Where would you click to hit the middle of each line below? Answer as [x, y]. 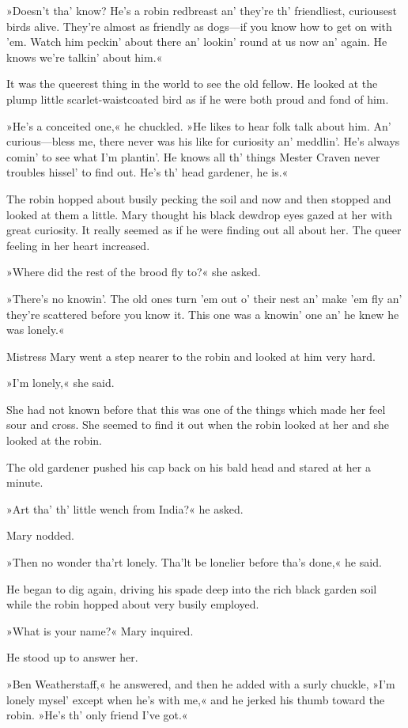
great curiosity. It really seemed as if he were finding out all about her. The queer [204, 230]
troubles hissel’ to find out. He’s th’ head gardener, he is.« [147, 172]
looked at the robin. [55, 440]
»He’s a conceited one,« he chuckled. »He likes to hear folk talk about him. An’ [199, 125]
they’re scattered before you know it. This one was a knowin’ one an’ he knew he [203, 314]
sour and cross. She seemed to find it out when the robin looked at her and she [198, 425]
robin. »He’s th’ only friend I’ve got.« [97, 715]
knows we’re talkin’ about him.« [85, 57]
